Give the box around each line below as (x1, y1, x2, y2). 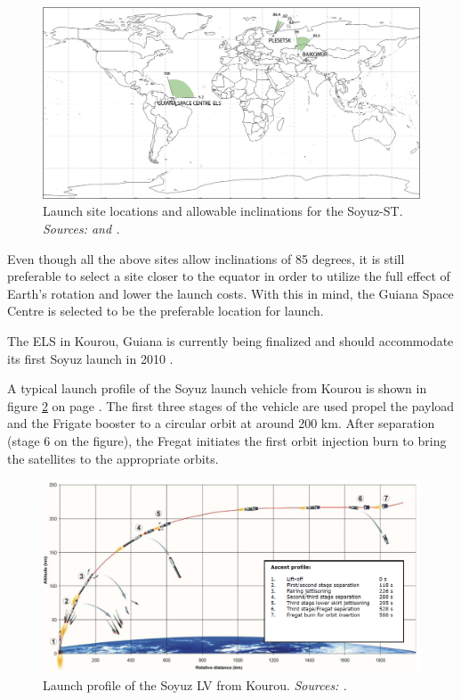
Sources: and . (43, 219, 120, 238)
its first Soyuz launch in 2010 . (7, 349, 174, 367)
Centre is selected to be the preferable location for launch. (7, 301, 324, 320)
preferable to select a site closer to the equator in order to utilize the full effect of (7, 267, 450, 285)
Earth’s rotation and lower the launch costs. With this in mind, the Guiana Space (7, 284, 454, 302)
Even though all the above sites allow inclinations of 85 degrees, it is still (7, 249, 405, 268)
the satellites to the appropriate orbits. (7, 449, 219, 467)
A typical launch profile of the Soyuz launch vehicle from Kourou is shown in (7, 379, 427, 398)
